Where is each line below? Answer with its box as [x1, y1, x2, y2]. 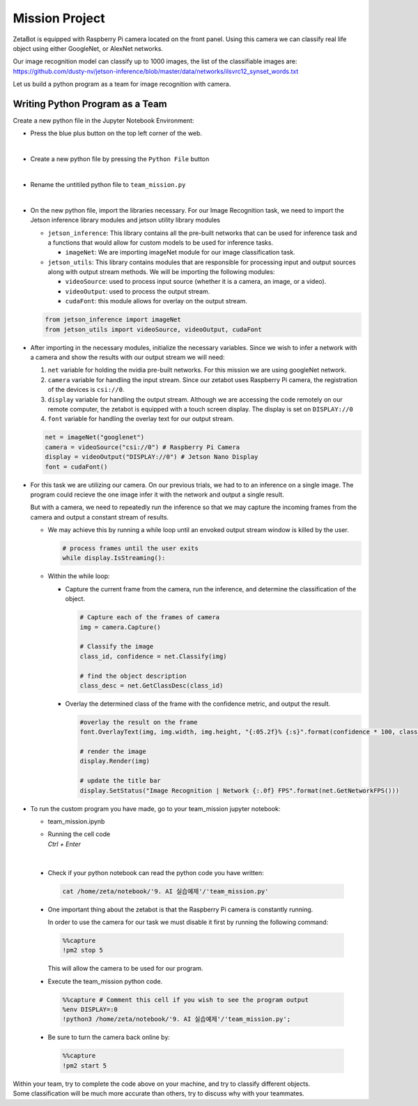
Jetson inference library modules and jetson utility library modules [30, 216, 221, 225]
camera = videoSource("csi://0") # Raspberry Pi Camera [45, 443, 240, 451]
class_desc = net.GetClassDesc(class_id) [79, 681, 224, 690]
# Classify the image [79, 642, 154, 651]
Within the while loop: [47, 572, 111, 580]
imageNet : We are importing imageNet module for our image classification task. [65, 248, 295, 257]
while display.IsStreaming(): [62, 554, 166, 562]
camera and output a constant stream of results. [30, 513, 169, 521]
